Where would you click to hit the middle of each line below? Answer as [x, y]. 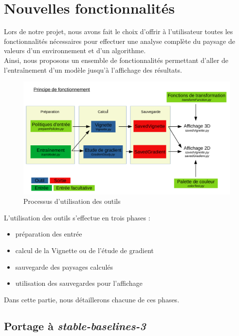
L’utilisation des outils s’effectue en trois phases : [77, 217]
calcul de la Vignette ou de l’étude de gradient [84, 250]
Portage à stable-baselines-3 [75, 326]
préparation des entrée [49, 234]
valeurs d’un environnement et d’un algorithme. [75, 50]
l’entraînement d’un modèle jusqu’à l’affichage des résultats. [93, 69]
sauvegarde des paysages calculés [64, 267]
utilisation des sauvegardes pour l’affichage [79, 283]
